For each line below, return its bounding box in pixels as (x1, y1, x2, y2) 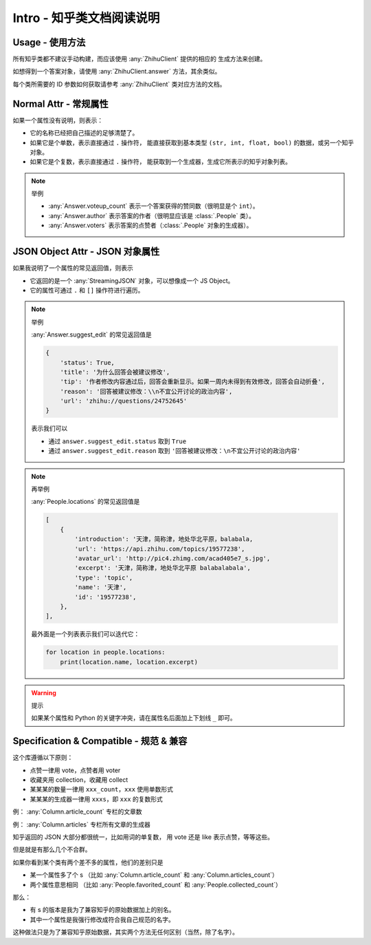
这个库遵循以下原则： (12, 754, 74, 762)
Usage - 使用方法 (12, 36, 86, 48)
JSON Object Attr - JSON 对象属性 (12, 246, 160, 257)
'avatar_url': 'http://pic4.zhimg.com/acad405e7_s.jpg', (74, 554, 271, 562)
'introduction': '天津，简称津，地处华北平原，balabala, (74, 535, 254, 543)
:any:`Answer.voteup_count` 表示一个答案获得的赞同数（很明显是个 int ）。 (48, 202, 259, 210)
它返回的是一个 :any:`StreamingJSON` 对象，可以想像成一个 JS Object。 (30, 276, 234, 285)
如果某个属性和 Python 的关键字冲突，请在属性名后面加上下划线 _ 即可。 (31, 714, 236, 722)
